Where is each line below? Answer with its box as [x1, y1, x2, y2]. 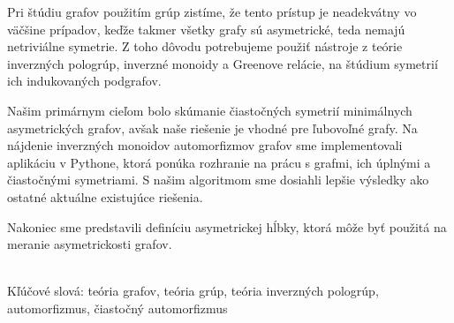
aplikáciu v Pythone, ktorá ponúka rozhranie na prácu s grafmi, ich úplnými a [7, 153, 431, 171]
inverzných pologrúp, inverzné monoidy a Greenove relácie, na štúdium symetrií [7, 54, 438, 72]
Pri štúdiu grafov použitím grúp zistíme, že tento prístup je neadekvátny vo [7, 3, 417, 20]
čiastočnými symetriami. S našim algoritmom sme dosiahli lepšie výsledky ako [7, 170, 429, 189]
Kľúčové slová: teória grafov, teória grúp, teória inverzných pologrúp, [7, 282, 379, 300]
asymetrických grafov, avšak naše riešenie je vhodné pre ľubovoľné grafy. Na [7, 118, 418, 137]
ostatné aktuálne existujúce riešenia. [7, 187, 203, 206]
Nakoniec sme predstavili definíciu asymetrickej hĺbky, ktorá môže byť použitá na [7, 217, 447, 236]
